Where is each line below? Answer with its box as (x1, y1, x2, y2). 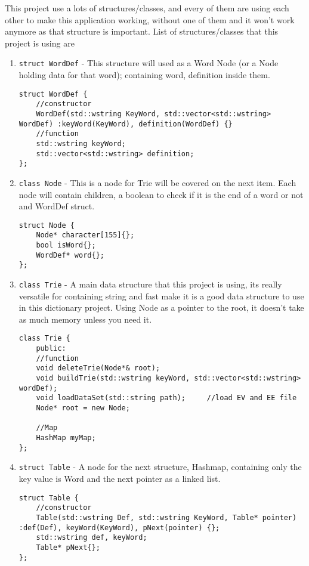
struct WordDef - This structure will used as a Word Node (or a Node (18, 57, 279, 69)
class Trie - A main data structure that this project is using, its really (18, 278, 282, 290)
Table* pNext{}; (36, 543, 100, 552)
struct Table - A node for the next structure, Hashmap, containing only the (18, 460, 302, 473)
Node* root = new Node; (36, 404, 130, 413)
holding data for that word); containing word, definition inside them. (18, 69, 270, 81)
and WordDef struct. (18, 200, 95, 212)
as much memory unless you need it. (18, 313, 152, 325)
